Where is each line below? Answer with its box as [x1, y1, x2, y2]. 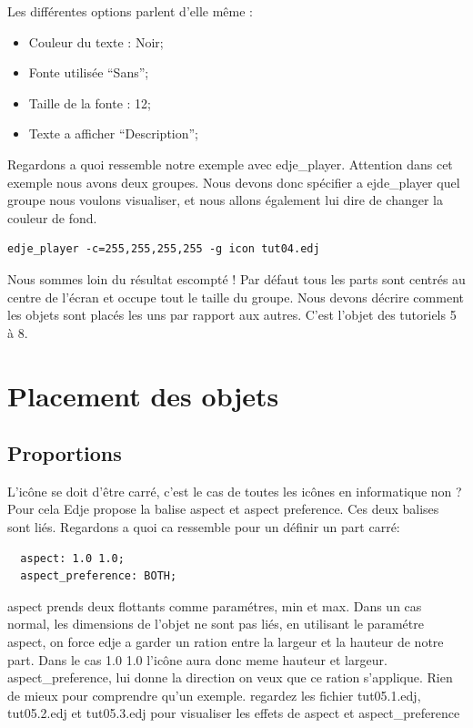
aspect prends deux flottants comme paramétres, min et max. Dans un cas [7, 596, 422, 615]
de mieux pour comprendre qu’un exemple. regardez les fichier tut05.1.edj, [7, 685, 421, 704]
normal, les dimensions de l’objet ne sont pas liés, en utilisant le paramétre [7, 614, 424, 633]
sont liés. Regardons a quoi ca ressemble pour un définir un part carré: [7, 518, 400, 537]
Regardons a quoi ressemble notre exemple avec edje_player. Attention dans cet [7, 154, 453, 173]
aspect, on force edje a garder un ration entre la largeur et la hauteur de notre [7, 632, 444, 651]
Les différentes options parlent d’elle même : [7, 2, 253, 20]
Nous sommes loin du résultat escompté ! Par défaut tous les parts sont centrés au [7, 269, 466, 288]
